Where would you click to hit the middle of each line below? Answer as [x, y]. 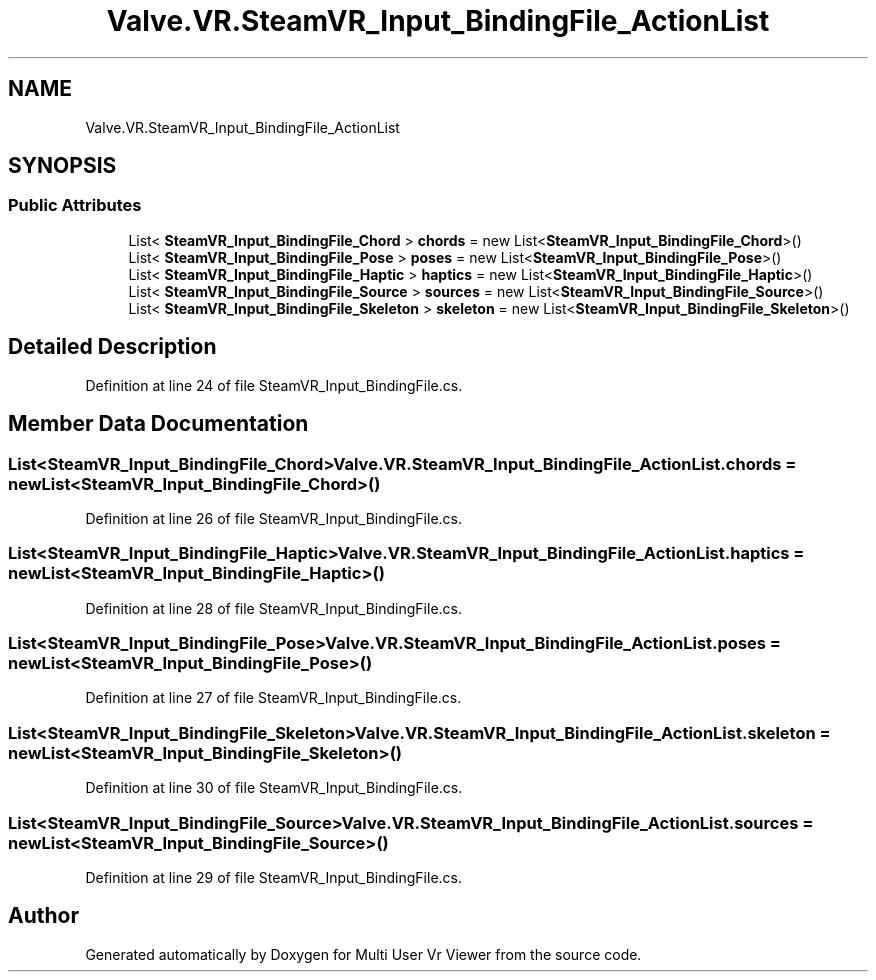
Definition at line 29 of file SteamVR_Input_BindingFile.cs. [274, 877]
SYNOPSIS [62, 166]
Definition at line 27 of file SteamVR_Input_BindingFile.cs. [273, 698]
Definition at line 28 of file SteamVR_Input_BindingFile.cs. [273, 608]
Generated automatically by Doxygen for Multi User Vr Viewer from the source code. [363, 954]
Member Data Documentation [158, 424]
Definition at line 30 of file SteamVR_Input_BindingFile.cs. [274, 788]
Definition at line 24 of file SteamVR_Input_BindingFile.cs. [274, 385]
